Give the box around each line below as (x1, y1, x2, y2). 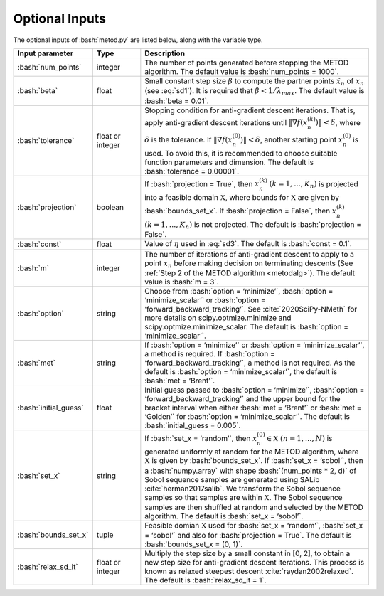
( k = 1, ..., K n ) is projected (269, 179, 358, 190)
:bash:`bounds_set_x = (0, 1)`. (144, 539, 243, 549)
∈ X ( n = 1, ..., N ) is (266, 433, 333, 443)
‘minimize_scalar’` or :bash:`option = (144, 295, 266, 305)
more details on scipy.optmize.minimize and (144, 313, 292, 323)
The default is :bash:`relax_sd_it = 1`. (144, 575, 267, 585)
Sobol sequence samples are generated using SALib (144, 474, 320, 484)
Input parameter (17, 48, 74, 58)
